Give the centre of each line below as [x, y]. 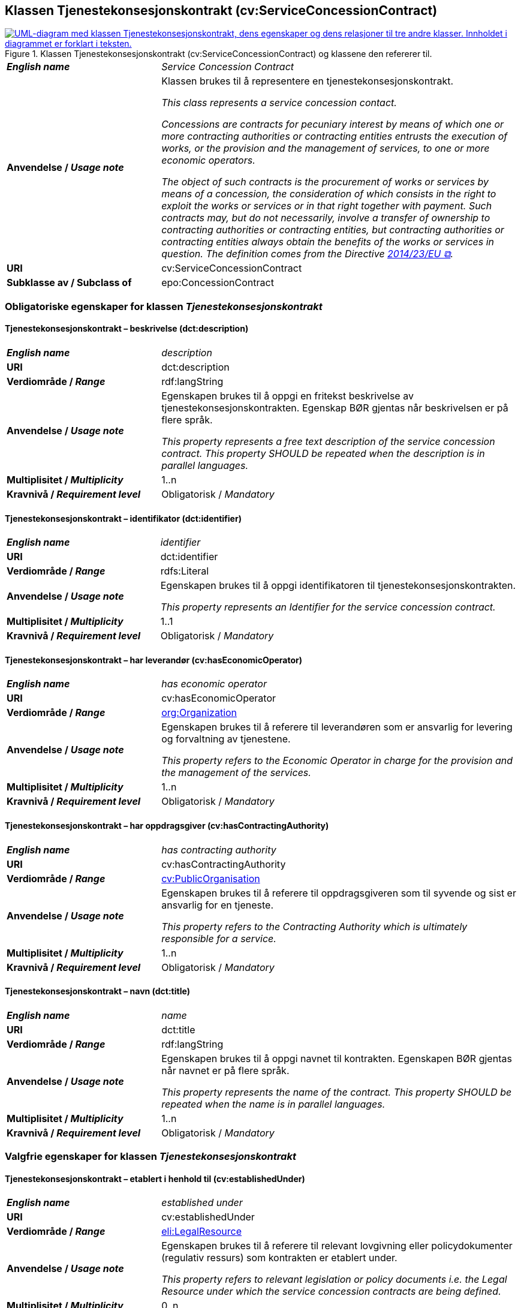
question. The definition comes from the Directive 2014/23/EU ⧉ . [308, 254]
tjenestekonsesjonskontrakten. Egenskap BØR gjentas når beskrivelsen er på [335, 408]
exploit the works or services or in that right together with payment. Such [327, 206]
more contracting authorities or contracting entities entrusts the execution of [335, 136]
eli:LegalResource [202, 1232]
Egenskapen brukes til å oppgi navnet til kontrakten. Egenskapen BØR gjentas [337, 1058]
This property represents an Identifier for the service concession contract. [328, 607]
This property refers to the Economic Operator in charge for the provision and [337, 761]
